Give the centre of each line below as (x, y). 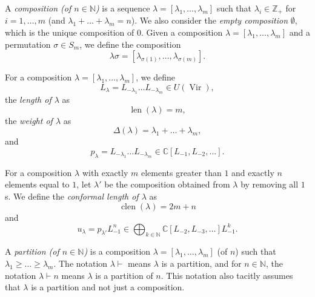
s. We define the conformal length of (72, 196)
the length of (28, 100)
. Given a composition (182, 32)
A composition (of (38, 8)
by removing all (270, 184)
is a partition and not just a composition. (108, 287)
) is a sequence (123, 8)
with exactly (105, 172)
